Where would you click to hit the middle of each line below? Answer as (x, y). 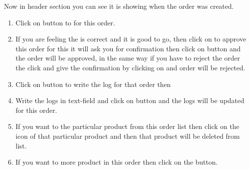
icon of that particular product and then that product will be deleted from (128, 136)
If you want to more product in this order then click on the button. (116, 162)
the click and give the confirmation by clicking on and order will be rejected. (130, 67)
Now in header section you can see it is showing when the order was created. (119, 6)
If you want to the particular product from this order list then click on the (127, 126)
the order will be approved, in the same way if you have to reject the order (128, 58)
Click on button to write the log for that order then (93, 84)
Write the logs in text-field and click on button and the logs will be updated (130, 100)
